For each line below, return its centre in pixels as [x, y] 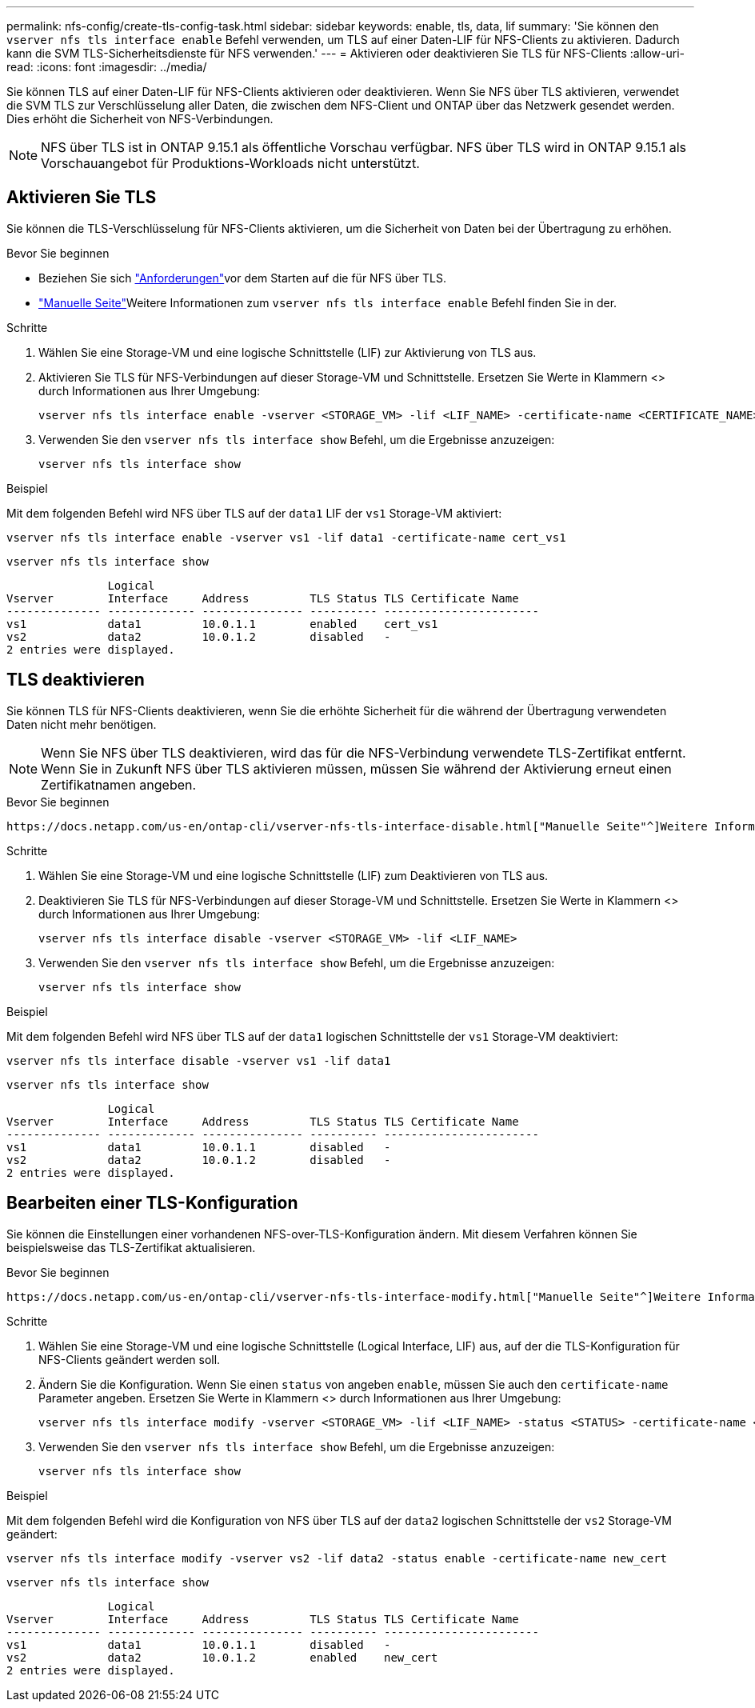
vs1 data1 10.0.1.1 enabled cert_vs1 [222, 624]
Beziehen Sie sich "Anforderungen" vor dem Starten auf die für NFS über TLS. [243, 278]
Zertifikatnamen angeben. [119, 784]
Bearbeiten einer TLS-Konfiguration [152, 1203]
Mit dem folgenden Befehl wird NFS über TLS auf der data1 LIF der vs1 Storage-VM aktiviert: [254, 513]
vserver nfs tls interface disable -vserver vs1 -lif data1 [199, 1060]
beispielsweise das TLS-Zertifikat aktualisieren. [131, 1247]
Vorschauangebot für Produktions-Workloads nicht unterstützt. [230, 163]
